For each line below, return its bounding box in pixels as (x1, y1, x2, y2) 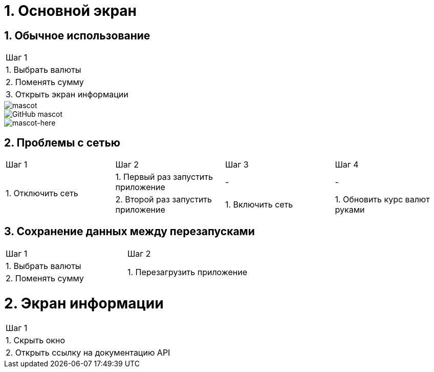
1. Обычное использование (4, 29, 150, 42)
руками (335, 204, 365, 215)
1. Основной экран (4, 2, 137, 19)
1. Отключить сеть (6, 188, 78, 199)
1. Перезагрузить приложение (127, 266, 247, 277)
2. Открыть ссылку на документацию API (6, 347, 170, 358)
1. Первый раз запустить (115, 172, 213, 182)
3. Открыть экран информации (6, 89, 128, 100)
